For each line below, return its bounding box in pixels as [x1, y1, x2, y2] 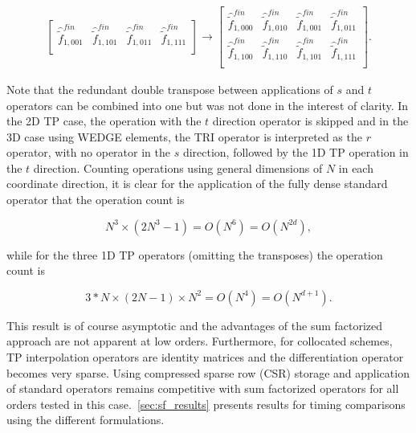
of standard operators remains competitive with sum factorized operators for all [6, 380, 399, 397]
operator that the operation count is [6, 191, 185, 208]
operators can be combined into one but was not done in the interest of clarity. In [6, 96, 409, 113]
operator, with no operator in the [6, 144, 170, 161]
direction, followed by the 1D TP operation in [182, 144, 409, 161]
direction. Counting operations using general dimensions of [33, 159, 323, 176]
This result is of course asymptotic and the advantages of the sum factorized [6, 317, 383, 333]
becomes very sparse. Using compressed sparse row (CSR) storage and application [6, 364, 410, 381]
